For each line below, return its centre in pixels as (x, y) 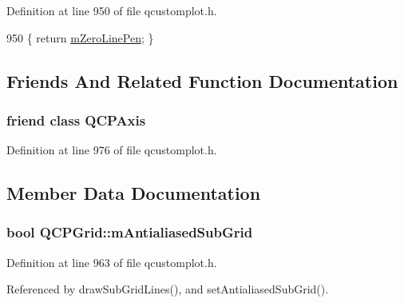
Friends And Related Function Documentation (202, 80)
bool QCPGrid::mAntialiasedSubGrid (130, 232)
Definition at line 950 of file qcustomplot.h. (112, 10)
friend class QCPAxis (76, 120)
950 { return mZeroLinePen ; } (80, 37)
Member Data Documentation (134, 193)
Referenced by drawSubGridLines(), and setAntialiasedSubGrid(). (168, 289)
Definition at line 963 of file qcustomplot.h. (112, 262)
